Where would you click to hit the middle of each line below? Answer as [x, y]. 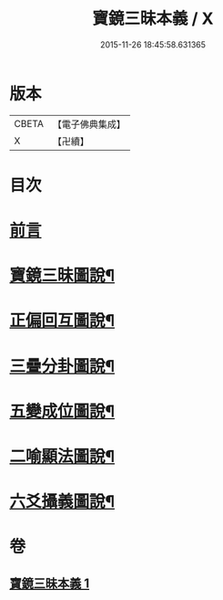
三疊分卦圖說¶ [62, 366]
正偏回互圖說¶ [62, 321]
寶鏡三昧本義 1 [50, 583]
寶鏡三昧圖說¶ [62, 276]
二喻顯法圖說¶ [62, 457]
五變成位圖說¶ [62, 411]
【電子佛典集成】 [89, 124]
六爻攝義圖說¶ [62, 502]
